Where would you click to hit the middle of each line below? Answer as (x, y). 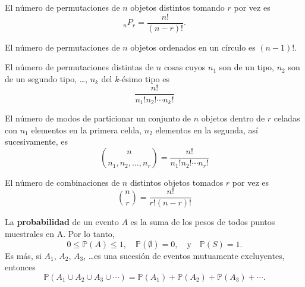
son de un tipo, (246, 67)
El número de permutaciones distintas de (79, 67)
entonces (20, 267)
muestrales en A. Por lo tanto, (60, 233)
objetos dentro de (233, 118)
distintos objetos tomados (177, 182)
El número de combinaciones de (62, 182)
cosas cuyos (185, 67)
